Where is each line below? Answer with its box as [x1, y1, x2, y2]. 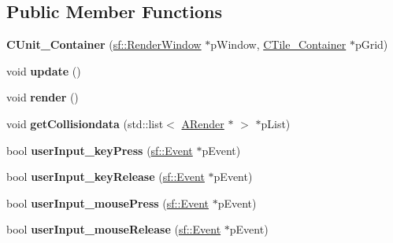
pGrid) [354, 36, 388, 53]
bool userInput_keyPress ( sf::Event [6, 142, 193, 158]
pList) [261, 115, 291, 131]
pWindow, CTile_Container [210, 36, 347, 53]
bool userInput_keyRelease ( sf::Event [6, 168, 205, 185]
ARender [181, 115, 224, 131]
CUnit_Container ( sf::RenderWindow [6, 36, 202, 53]
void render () [6, 89, 79, 105]
